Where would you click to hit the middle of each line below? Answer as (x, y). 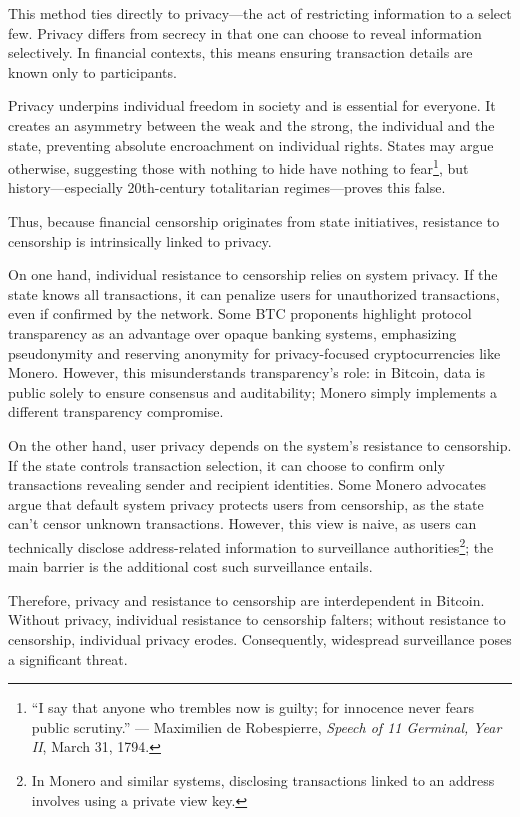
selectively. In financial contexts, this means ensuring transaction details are (240, 52)
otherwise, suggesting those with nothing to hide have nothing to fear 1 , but (238, 166)
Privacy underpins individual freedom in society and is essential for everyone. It (252, 105)
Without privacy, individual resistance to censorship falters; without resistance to (257, 619)
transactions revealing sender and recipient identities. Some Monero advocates (247, 484)
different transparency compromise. (116, 411)
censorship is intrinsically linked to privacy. (140, 240)
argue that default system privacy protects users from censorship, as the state (246, 503)
